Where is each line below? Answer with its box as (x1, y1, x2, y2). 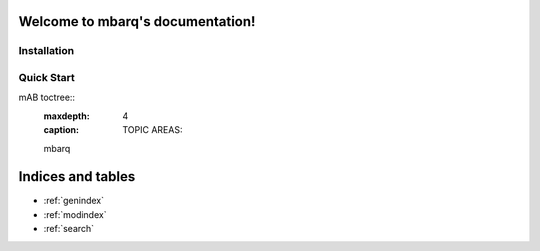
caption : (43, 124, 80, 136)
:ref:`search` (43, 223, 95, 235)
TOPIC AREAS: (122, 124, 183, 136)
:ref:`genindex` (43, 195, 105, 207)
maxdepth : (43, 110, 90, 122)
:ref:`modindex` (43, 208, 107, 220)
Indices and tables (18, 168, 136, 185)
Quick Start (18, 70, 75, 84)
